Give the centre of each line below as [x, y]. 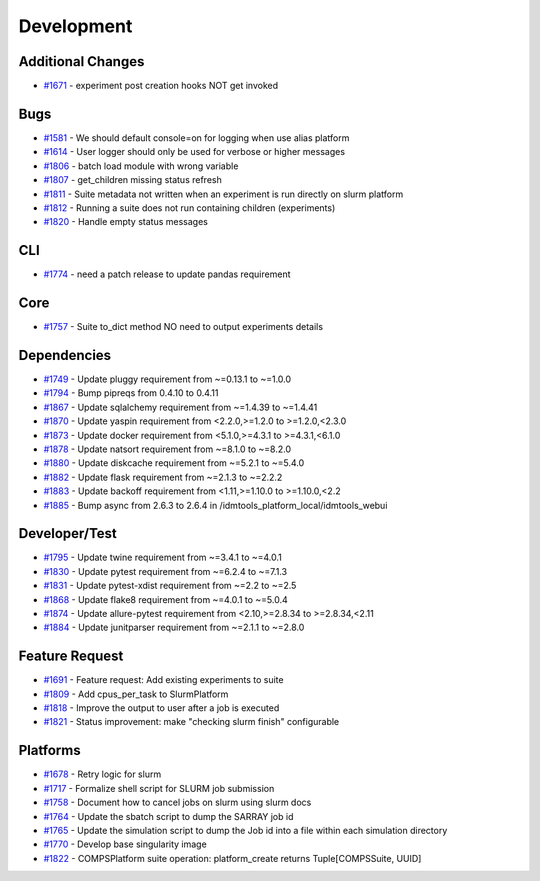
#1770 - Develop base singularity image [125, 844]
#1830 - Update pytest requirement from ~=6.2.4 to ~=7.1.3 [165, 571]
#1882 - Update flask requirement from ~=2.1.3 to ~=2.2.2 [163, 477]
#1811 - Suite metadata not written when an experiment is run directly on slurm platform [223, 194]
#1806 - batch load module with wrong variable [141, 166]
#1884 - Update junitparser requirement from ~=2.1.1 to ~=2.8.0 [174, 627]
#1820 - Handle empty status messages [126, 222]
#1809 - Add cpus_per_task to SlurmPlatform [136, 694]
